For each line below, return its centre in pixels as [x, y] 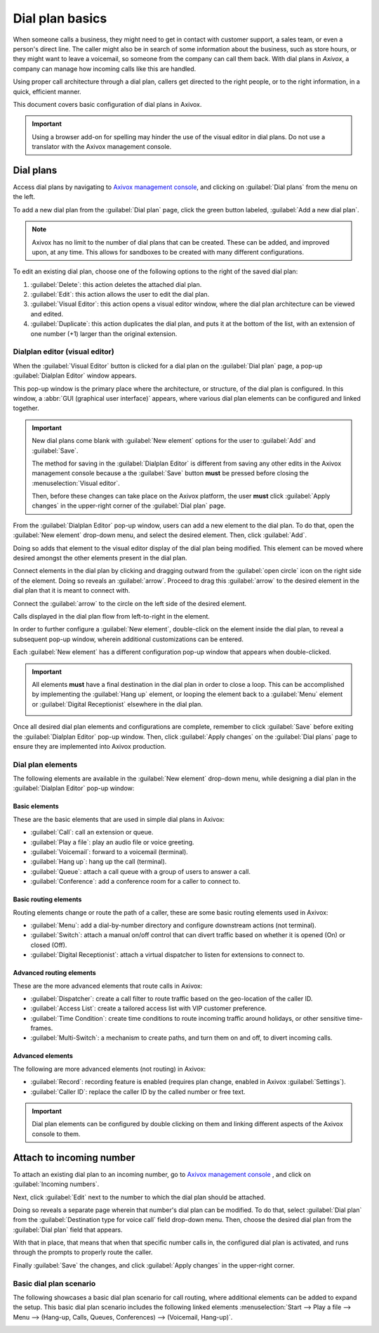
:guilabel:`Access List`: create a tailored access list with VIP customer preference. [148, 1008]
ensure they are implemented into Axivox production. [89, 746]
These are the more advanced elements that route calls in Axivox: [108, 986]
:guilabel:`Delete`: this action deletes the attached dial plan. [116, 284]
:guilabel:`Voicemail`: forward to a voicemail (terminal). [109, 852]
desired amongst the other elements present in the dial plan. [100, 558]
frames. [42, 1028]
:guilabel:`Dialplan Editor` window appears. [75, 375]
